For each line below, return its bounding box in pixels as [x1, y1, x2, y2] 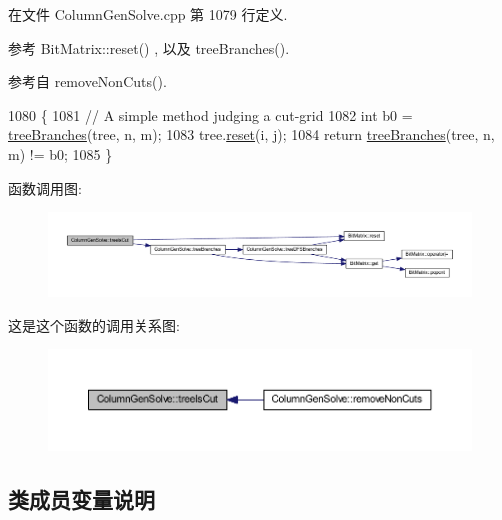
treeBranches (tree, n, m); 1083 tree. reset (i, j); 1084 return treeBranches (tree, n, [8, 124, 495, 145]
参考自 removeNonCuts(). [8, 71, 167, 92]
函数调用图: [8, 177, 82, 198]
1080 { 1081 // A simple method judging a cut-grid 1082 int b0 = [8, 104, 413, 125]
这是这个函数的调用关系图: [8, 314, 180, 335]
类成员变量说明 [8, 484, 155, 515]
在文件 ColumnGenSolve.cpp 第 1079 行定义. [8, 4, 288, 24]
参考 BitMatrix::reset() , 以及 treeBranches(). [8, 37, 290, 58]
